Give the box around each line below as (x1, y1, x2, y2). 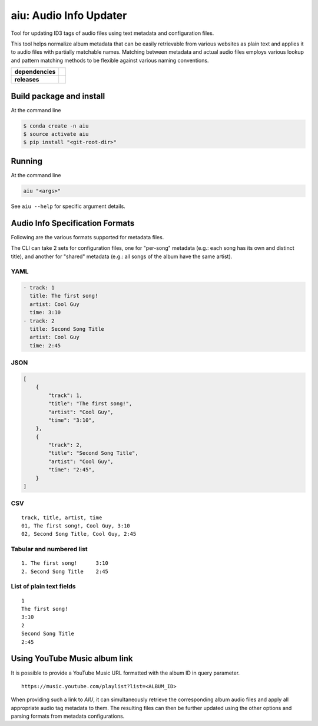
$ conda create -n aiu (23, 122, 89, 129)
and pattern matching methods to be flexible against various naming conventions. (11, 57, 209, 64)
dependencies (14, 68, 56, 76)
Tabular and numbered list (11, 545, 88, 554)
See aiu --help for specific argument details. (11, 203, 126, 210)
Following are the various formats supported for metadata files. (11, 233, 164, 240)
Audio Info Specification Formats (11, 218, 135, 228)
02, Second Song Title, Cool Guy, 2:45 (21, 530, 137, 538)
